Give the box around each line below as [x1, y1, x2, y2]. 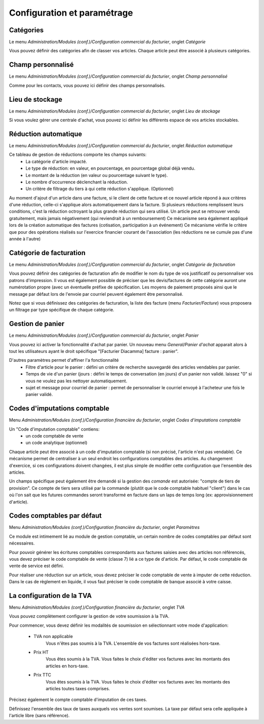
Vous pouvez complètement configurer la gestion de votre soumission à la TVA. [9, 614, 170, 619]
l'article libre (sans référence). [9, 713, 70, 719]
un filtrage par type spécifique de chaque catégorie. [9, 307, 114, 313]
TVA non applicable [33, 634, 73, 639]
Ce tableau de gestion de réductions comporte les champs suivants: [9, 152, 147, 157]
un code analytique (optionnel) [25, 440, 88, 446]
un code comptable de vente [25, 433, 84, 439]
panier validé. [25, 392, 53, 397]
